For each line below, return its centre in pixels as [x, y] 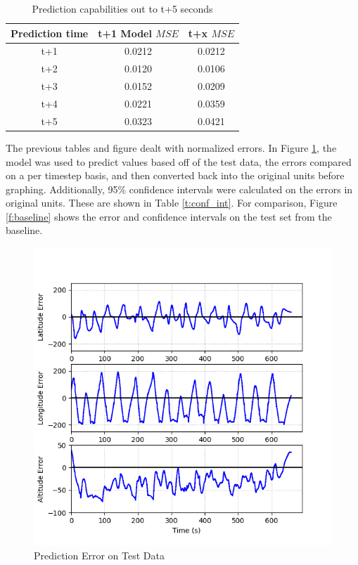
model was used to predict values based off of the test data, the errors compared [179, 161]
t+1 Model [125, 33]
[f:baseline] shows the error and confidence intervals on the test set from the [169, 216]
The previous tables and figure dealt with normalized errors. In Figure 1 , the [171, 147]
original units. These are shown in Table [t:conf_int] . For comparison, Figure [172, 203]
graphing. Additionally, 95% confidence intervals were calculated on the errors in [179, 189]
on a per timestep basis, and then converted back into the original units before [175, 175]
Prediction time [50, 33]
